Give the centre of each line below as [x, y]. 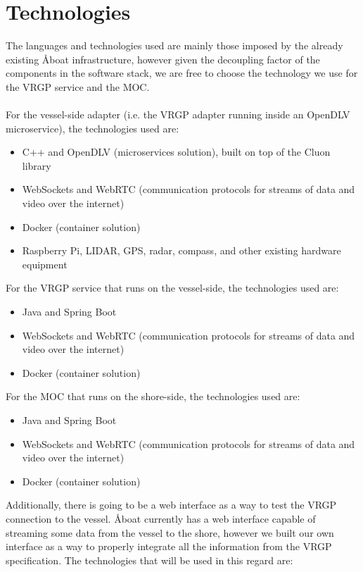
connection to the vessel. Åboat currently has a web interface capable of [161, 518]
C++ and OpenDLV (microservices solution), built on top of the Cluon [176, 152]
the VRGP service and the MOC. [78, 86]
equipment [45, 264]
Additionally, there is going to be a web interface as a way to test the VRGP [171, 505]
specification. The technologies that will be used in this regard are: [149, 560]
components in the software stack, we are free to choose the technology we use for [182, 73]
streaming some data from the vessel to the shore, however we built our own [170, 532]
